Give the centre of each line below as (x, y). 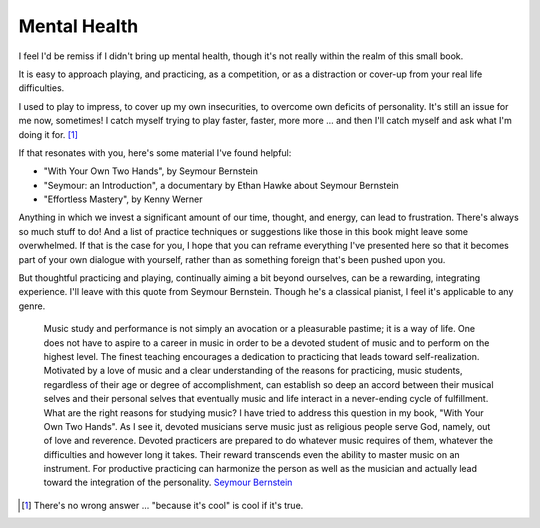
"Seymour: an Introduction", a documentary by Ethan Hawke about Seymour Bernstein (221, 185)
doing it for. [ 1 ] (48, 134)
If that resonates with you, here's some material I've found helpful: (155, 152)
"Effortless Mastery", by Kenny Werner (123, 199)
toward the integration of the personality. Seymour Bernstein (168, 482)
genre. (32, 306)
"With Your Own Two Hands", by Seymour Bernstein (151, 171)
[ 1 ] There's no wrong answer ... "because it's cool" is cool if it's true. (162, 505)
